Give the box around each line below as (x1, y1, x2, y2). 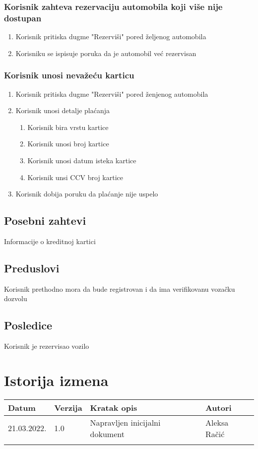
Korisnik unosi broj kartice (27, 138, 109, 149)
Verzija (54, 401, 82, 413)
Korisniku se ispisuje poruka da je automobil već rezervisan (15, 48, 196, 58)
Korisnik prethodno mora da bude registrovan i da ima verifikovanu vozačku (4, 283, 235, 294)
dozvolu (4, 293, 27, 304)
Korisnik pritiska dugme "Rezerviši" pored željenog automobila (15, 31, 206, 42)
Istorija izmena (4, 370, 109, 390)
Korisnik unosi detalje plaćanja (15, 105, 110, 116)
